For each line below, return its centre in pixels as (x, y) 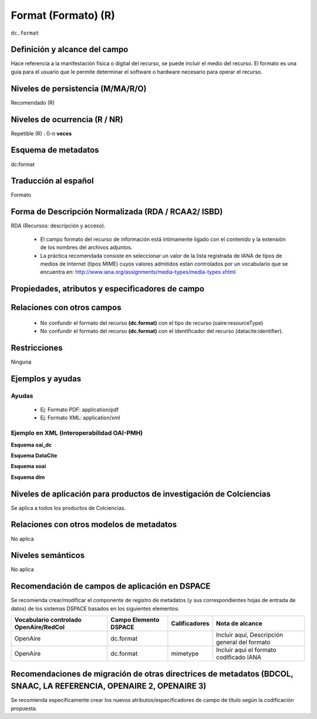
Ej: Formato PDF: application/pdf (80, 410)
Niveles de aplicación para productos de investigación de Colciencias (141, 494)
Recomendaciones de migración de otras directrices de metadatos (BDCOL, (152, 673)
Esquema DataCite (34, 455)
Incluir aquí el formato (246, 650)
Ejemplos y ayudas (46, 379)
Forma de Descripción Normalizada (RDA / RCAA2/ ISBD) (117, 212)
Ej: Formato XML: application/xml (80, 418)
